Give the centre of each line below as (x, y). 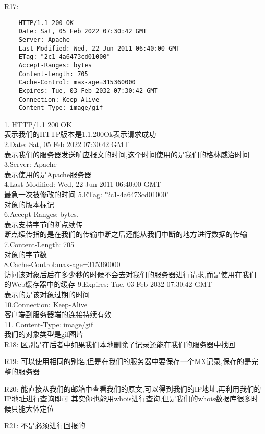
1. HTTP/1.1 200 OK (38, 124)
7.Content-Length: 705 (39, 244)
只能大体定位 (32, 408)
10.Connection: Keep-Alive (46, 304)
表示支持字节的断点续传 (43, 224)
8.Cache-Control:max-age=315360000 (62, 264)
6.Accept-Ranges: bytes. (41, 214)
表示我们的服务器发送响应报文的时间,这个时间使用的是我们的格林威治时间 (127, 154)
